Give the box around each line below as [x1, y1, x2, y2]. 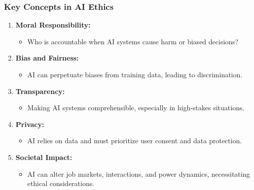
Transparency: [15, 86, 65, 96]
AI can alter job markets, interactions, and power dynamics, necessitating [27, 168, 250, 179]
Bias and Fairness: [15, 53, 79, 63]
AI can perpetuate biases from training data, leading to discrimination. [27, 69, 243, 79]
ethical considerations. [27, 178, 95, 189]
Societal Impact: [15, 152, 73, 162]
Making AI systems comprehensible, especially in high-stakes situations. [27, 102, 245, 113]
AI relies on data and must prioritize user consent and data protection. [27, 135, 242, 146]
